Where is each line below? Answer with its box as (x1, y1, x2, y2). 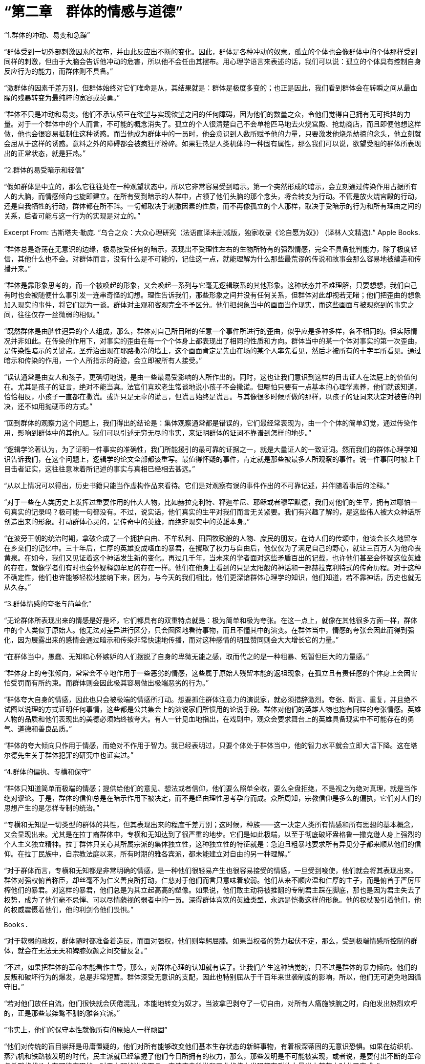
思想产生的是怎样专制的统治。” (4, 803, 100, 812)
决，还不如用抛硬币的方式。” (4, 402, 93, 410)
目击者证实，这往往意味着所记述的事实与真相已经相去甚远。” (4, 464, 195, 473)
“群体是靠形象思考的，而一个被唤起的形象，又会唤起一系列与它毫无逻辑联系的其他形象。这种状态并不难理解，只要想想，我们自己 (4, 280, 418, 289)
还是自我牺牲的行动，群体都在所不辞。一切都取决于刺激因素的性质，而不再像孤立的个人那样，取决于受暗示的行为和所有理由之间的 (4, 201, 421, 210)
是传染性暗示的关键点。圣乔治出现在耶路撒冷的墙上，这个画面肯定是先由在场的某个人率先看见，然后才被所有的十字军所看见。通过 (4, 346, 421, 355)
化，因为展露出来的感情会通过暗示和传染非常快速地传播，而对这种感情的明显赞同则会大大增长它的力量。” (4, 635, 339, 644)
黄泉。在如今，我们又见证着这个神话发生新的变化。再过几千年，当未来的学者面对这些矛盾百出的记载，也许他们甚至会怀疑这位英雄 (4, 553, 421, 562)
